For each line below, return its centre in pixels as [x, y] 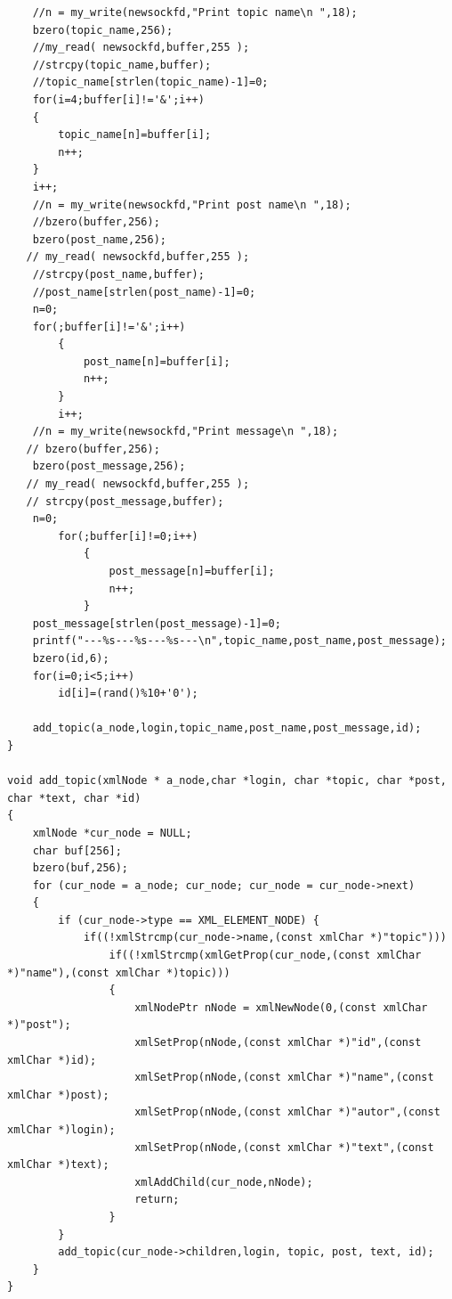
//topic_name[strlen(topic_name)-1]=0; [150, 82]
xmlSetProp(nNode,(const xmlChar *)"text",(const [284, 1147]
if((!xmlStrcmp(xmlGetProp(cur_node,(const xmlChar [265, 956]
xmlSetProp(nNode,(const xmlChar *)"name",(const [284, 1078]
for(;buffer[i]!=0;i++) [128, 536]
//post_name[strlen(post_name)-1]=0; [144, 292]
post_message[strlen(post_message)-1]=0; [157, 623]
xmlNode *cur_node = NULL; [112, 833]
